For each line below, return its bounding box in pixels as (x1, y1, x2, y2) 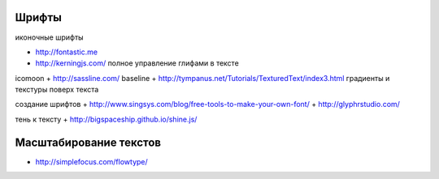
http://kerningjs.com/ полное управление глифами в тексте (35, 58, 239, 68)
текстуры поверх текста (15, 85, 99, 95)
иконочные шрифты (15, 32, 85, 42)
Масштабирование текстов (15, 135, 162, 149)
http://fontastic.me (35, 47, 98, 57)
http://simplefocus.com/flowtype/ (35, 156, 148, 166)
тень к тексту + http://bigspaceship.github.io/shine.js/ (15, 114, 198, 124)
